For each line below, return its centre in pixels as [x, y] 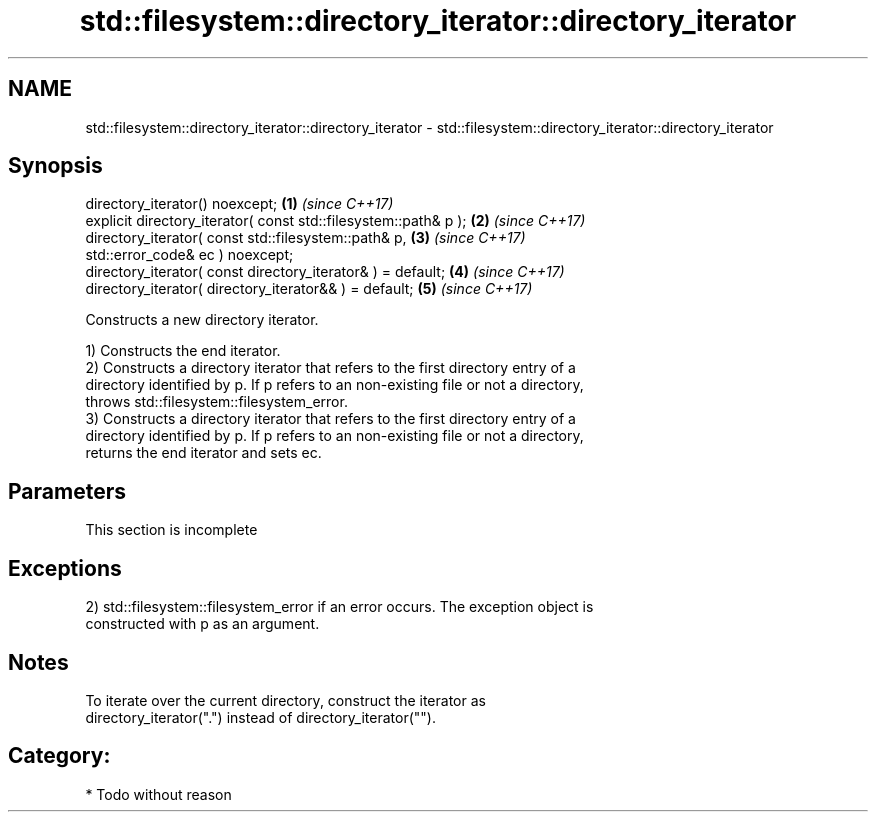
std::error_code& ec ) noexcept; [189, 255]
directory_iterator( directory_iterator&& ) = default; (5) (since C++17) [309, 289]
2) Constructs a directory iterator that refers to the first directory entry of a [330, 368]
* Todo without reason [158, 794]
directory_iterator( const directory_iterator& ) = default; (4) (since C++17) [325, 272]
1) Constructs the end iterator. [183, 351]
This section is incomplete [171, 530]
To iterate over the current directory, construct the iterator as [285, 700]
